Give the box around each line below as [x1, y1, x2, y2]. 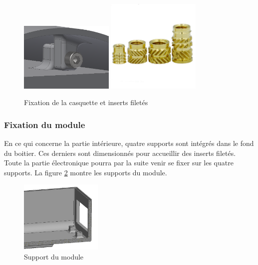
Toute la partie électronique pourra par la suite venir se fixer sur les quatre [4, 157, 234, 168]
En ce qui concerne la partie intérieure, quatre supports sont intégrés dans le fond [4, 138, 254, 148]
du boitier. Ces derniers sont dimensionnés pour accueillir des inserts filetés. [4, 147, 236, 158]
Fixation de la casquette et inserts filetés [24, 97, 148, 108]
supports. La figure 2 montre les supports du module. [4, 167, 167, 177]
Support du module [24, 251, 84, 262]
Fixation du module [4, 118, 85, 131]
